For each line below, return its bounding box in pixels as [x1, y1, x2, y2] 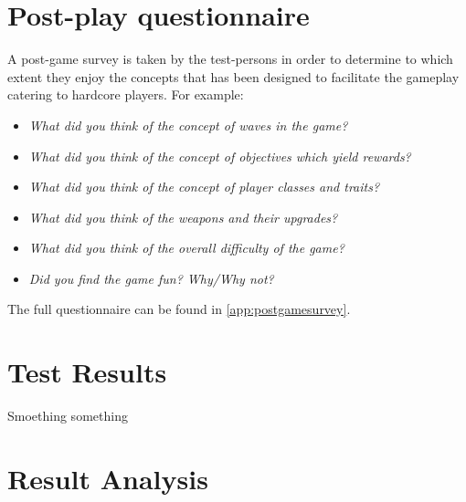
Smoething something [7, 406, 128, 425]
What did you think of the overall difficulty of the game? [28, 238, 344, 257]
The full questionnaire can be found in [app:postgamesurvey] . [7, 299, 351, 319]
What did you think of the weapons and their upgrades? [28, 207, 338, 226]
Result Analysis [7, 459, 208, 497]
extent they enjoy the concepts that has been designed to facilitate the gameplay [7, 67, 460, 86]
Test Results [7, 353, 167, 391]
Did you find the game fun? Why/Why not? [28, 268, 274, 288]
